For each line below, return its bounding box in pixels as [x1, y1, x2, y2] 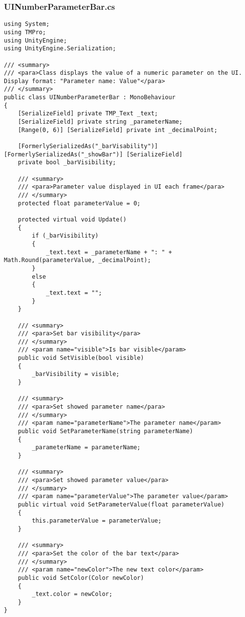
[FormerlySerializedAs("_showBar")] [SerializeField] [4, 151, 183, 158]
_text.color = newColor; [32, 591, 112, 598]
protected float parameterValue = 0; [18, 199, 141, 207]
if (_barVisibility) [32, 232, 99, 240]
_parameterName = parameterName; [32, 444, 141, 451]
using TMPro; [4, 28, 46, 36]
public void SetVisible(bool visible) [18, 354, 144, 362]
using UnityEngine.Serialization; [4, 45, 116, 52]
